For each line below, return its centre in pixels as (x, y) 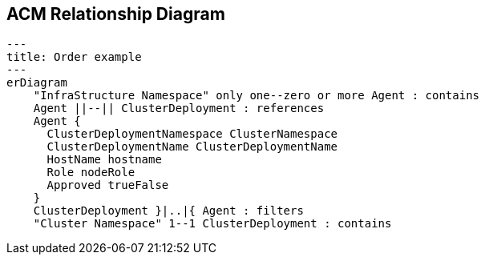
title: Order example (74, 57)
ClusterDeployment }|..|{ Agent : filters (168, 211)
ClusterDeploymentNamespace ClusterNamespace (192, 134)
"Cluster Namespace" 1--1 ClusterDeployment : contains (212, 224)
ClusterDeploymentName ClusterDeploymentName (192, 147)
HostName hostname (104, 160)
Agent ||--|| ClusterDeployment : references (179, 108)
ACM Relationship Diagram (116, 14)
